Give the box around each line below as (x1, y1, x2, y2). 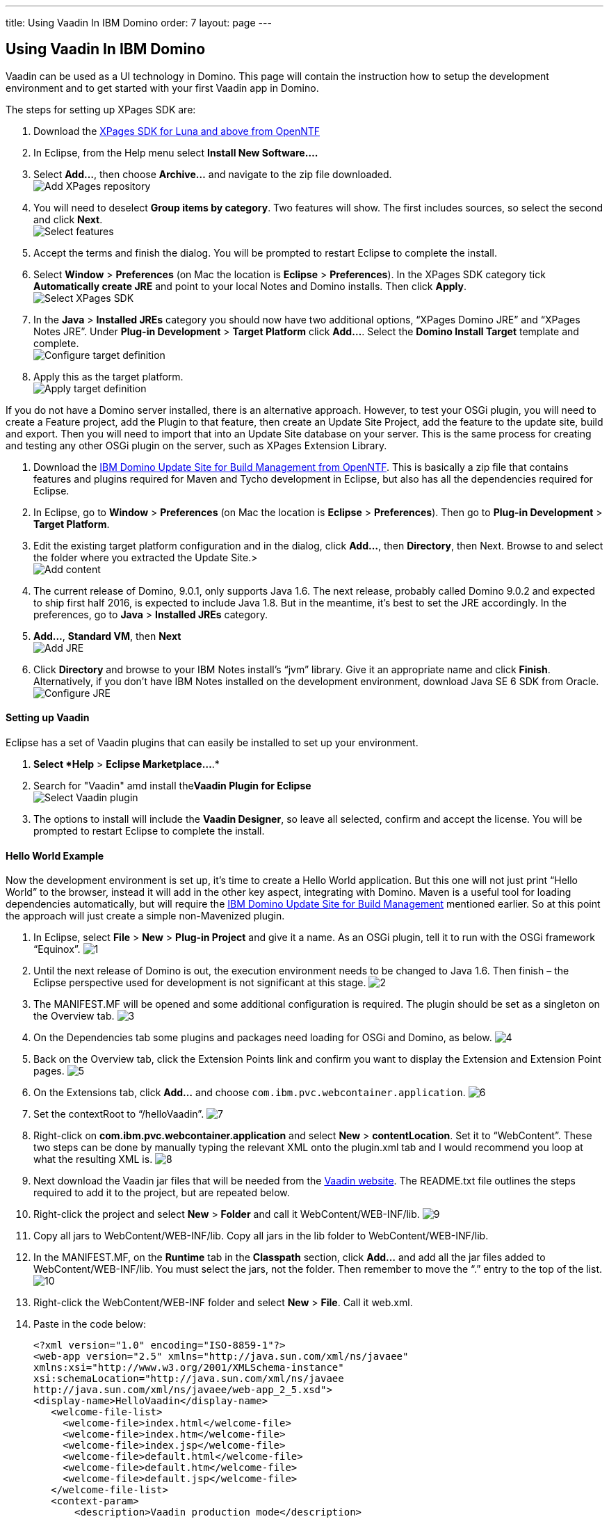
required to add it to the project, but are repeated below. (33, 1187, 290, 1199)
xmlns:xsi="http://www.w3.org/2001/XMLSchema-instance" (33, 1362, 344, 1374)
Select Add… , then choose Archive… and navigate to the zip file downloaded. (33, 168, 392, 180)
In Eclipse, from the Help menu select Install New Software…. (33, 146, 318, 159)
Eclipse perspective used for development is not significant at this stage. (33, 976, 366, 989)
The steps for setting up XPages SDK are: (6, 103, 196, 115)
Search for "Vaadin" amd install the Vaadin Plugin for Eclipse (33, 780, 311, 792)
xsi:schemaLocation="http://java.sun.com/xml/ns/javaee (33, 1373, 344, 1385)
